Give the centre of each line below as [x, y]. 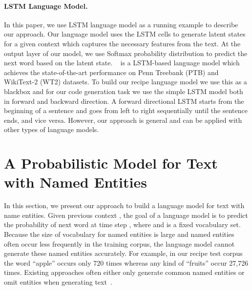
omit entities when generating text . [58, 281]
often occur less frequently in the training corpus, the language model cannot [119, 243]
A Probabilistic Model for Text [111, 163]
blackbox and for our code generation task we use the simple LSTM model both [124, 91]
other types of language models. [52, 129]
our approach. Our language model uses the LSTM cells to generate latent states [125, 34]
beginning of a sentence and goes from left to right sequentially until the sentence [126, 110]
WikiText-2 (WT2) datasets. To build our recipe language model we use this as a [126, 82]
